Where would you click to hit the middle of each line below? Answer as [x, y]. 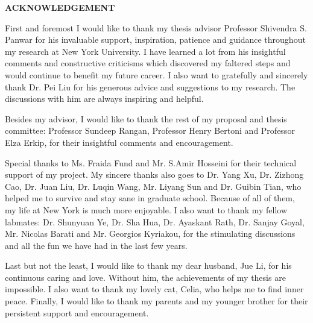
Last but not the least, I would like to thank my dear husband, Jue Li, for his [148, 265]
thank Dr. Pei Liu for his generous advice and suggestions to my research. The [150, 86]
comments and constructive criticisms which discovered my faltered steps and [148, 63]
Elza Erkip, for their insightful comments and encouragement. [119, 142]
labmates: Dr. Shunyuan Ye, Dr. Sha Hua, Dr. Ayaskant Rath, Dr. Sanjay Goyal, [155, 221]
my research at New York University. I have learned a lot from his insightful [145, 51]
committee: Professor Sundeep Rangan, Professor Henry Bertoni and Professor [150, 130]
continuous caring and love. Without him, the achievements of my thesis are [145, 277]
